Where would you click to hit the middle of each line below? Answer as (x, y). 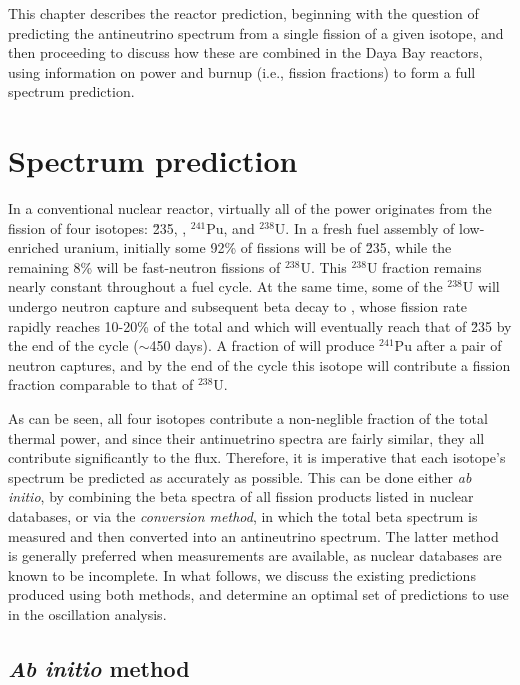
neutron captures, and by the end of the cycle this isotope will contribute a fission (259, 364)
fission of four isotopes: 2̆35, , (97, 227)
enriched (33, 247)
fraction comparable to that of (101, 384)
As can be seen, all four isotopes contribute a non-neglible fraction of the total (248, 418)
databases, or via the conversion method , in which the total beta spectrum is (243, 516)
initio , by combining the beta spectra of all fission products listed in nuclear (241, 496)
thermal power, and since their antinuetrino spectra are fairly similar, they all (246, 437)
